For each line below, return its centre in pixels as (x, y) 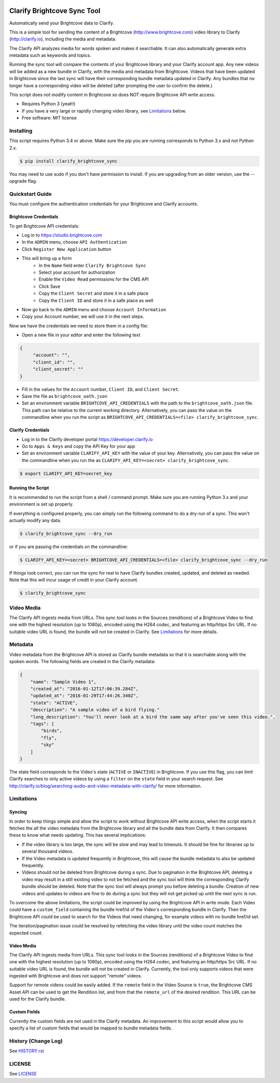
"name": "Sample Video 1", (63, 682)
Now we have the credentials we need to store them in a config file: (79, 326)
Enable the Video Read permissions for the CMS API (94, 279)
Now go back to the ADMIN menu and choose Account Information (94, 309)
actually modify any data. (35, 520)
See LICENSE (23, 1074)
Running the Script (29, 488)
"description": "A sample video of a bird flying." (95, 710)
